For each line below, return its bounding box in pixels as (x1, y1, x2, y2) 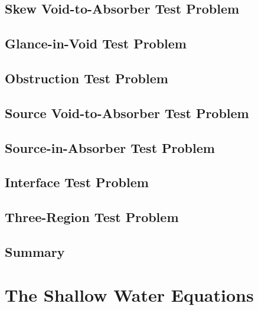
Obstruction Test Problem (5, 68, 168, 87)
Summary (5, 242, 65, 260)
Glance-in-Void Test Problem (5, 34, 187, 53)
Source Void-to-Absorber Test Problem (5, 103, 249, 122)
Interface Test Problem (5, 173, 149, 191)
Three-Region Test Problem (5, 208, 179, 226)
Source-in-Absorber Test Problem (5, 138, 215, 156)
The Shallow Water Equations (5, 283, 254, 307)
